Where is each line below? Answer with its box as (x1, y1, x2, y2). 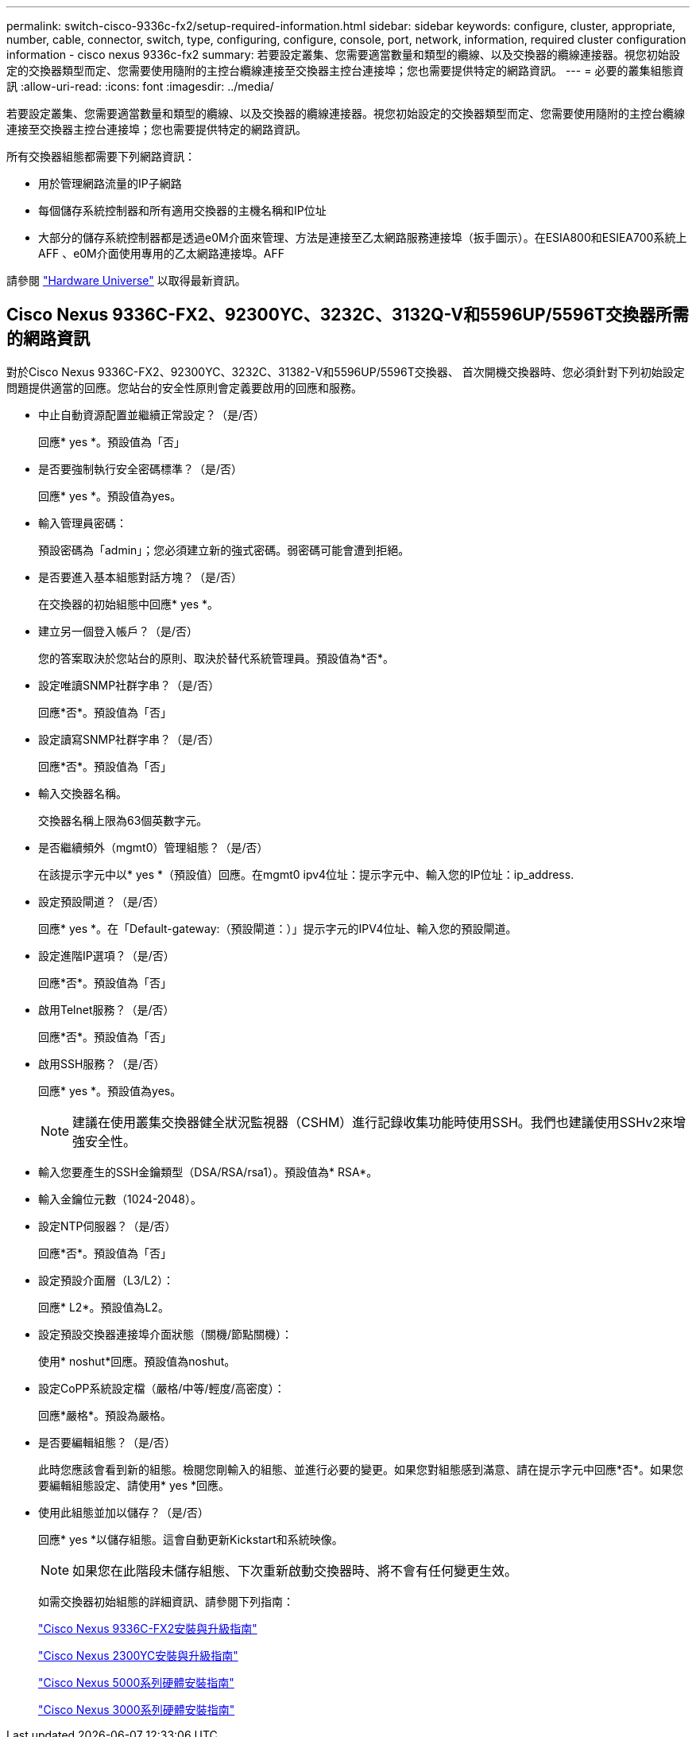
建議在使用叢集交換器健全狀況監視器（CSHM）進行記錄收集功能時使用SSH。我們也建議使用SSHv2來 (72, 1113, 674, 1130)
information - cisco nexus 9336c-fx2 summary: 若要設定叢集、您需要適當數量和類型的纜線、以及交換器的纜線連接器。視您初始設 (6, 48, 680, 61)
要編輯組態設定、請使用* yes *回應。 (38, 1478, 230, 1492)
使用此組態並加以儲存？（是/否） (38, 1505, 210, 1519)
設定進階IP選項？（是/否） (38, 948, 175, 962)
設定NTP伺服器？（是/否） (38, 1218, 176, 1233)
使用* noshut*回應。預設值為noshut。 (38, 1354, 236, 1368)
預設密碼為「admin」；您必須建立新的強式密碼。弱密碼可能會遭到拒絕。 (38, 542, 410, 557)
